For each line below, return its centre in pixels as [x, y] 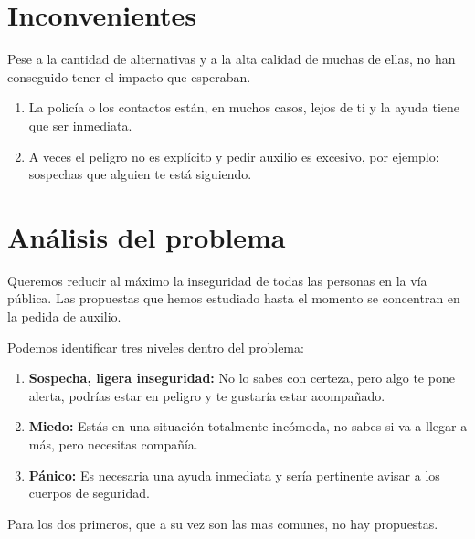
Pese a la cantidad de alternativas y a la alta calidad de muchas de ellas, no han [232, 59]
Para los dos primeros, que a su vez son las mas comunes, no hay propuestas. [223, 523]
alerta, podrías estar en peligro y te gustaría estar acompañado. [207, 395]
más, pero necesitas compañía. [113, 444]
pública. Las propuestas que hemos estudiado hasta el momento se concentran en [234, 298]
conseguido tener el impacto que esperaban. [129, 76]
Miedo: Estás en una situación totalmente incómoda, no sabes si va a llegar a [248, 426]
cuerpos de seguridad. [89, 493]
